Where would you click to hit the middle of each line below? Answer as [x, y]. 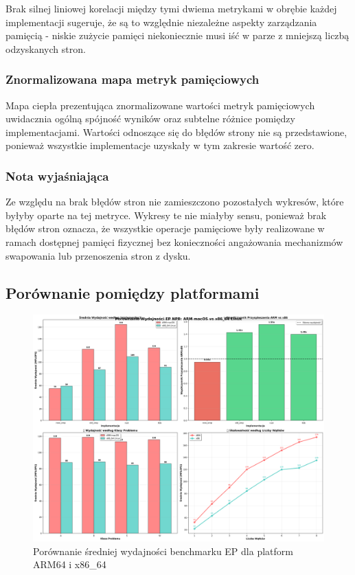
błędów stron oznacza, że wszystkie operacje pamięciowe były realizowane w [165, 228]
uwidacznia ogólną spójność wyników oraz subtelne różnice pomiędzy [150, 119]
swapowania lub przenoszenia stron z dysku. [98, 255]
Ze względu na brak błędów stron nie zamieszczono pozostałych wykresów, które [175, 202]
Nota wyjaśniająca [57, 176]
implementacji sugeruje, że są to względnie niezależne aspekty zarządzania [161, 22]
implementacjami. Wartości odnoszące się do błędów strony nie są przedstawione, [176, 132]
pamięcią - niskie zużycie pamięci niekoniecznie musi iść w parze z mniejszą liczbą [177, 35]
